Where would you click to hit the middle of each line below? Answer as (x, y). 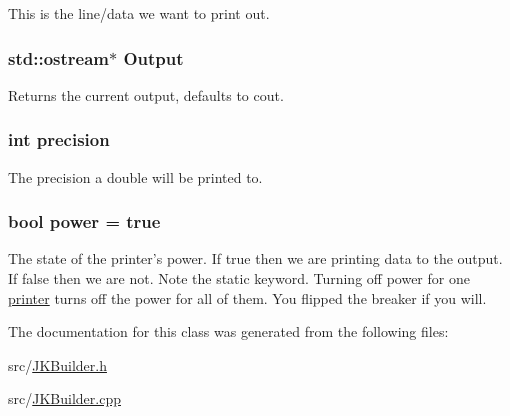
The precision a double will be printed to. (135, 176)
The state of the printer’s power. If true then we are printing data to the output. (255, 258)
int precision (59, 139)
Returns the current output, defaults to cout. (146, 94)
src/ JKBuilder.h (57, 364)
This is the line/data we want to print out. (139, 13)
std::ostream (58, 57)
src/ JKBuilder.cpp (64, 398)
